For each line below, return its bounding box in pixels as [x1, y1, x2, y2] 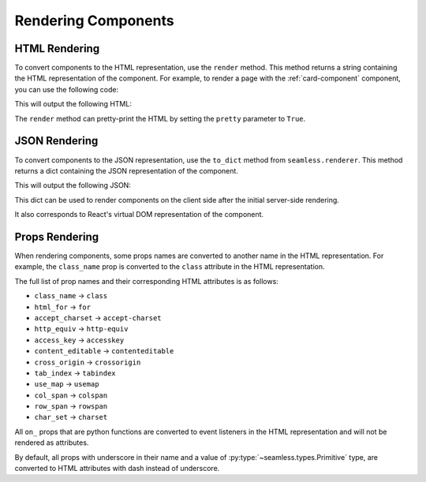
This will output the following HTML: [14, 99, 132, 109]
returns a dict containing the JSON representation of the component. [14, 166, 238, 175]
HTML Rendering [14, 42, 100, 55]
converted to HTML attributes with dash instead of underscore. [14, 464, 220, 473]
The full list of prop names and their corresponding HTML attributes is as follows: [14, 276, 279, 286]
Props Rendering [14, 230, 99, 244]
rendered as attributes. [14, 438, 89, 447]
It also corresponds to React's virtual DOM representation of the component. [14, 210, 264, 219]
